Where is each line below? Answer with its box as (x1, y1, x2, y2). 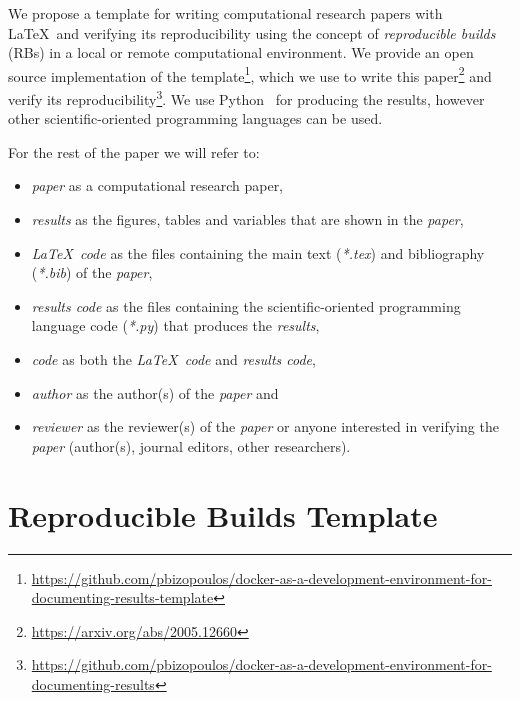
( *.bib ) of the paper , (31, 262, 153, 283)
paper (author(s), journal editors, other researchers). (31, 435, 351, 456)
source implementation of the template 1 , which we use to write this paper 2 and (8, 62, 492, 86)
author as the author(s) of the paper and (31, 382, 279, 403)
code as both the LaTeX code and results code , (31, 349, 316, 370)
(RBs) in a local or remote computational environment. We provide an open (8, 42, 474, 63)
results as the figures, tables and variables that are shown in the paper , (31, 209, 464, 230)
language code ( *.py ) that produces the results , (31, 315, 320, 336)
